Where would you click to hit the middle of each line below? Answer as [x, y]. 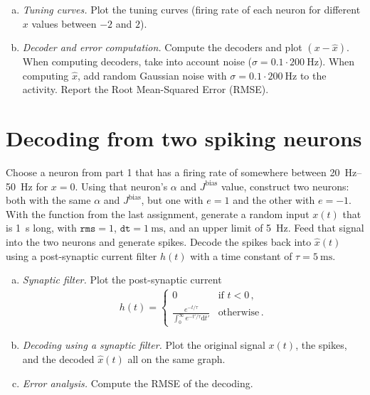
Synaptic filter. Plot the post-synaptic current [122, 280]
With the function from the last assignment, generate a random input [158, 213]
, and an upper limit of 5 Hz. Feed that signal [264, 228]
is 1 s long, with [41, 228]
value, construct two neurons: [285, 186]
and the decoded [58, 358]
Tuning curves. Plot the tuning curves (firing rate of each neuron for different [191, 9]
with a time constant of [241, 255]
